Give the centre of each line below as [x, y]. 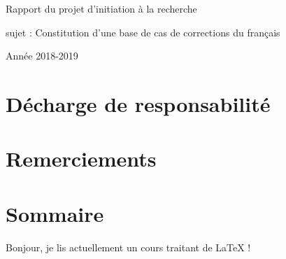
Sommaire [55, 213]
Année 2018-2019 [42, 56]
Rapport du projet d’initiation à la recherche [101, 8]
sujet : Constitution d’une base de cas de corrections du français [143, 32]
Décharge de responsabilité [138, 103]
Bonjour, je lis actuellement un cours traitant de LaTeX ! [128, 247]
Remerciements [81, 159]
